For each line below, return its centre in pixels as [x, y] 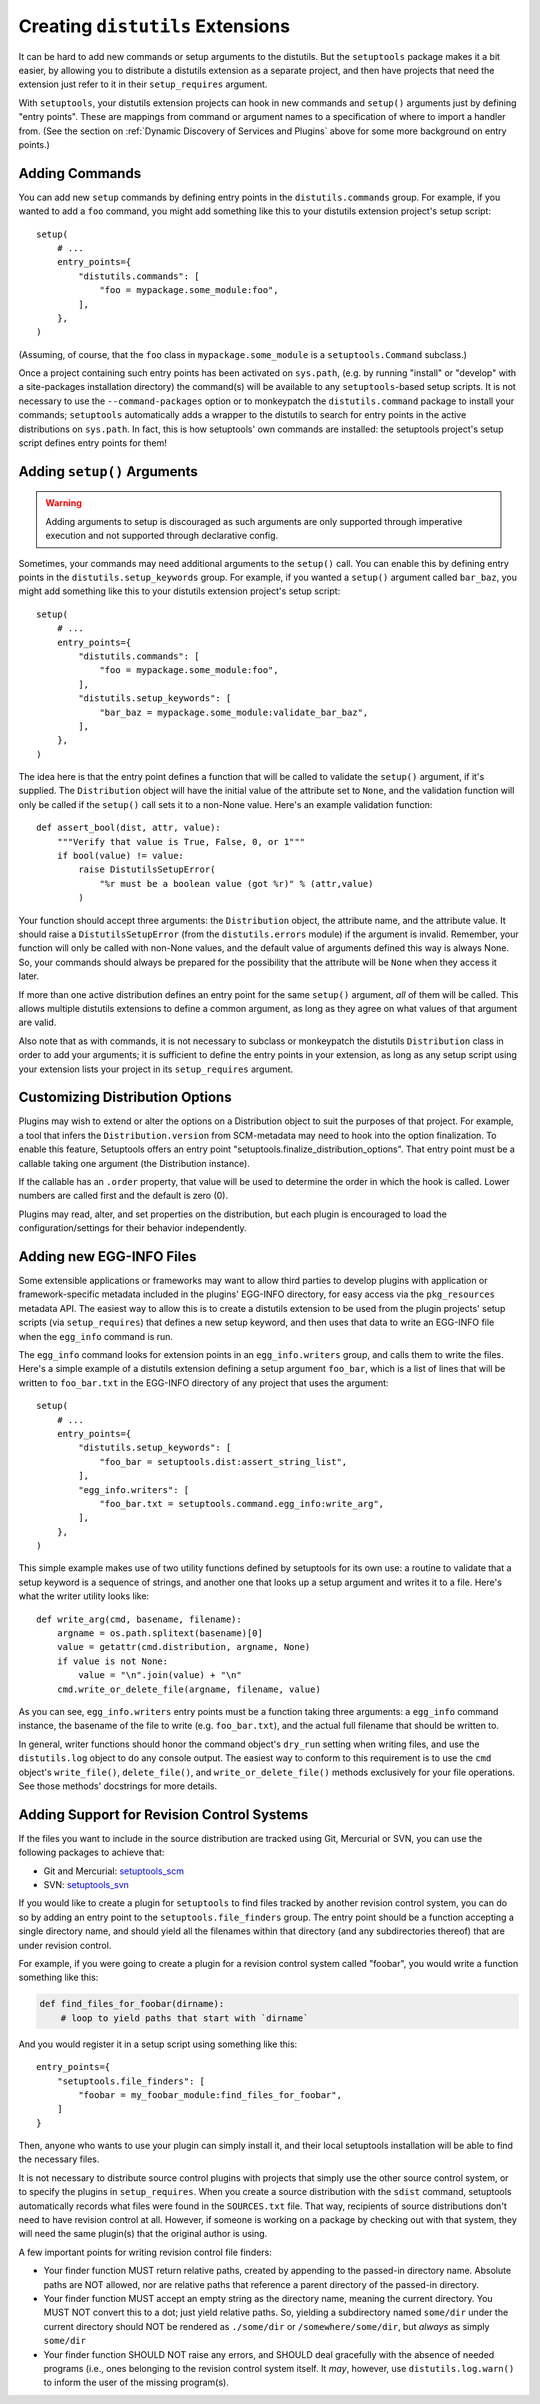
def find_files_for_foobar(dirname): [132, 2004]
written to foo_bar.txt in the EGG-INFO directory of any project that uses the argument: [203, 1382]
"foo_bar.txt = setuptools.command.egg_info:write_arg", [242, 1503]
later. [29, 976]
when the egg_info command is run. [96, 1336]
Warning [63, 503]
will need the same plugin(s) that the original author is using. [143, 2234]
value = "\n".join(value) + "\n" [160, 1675]
